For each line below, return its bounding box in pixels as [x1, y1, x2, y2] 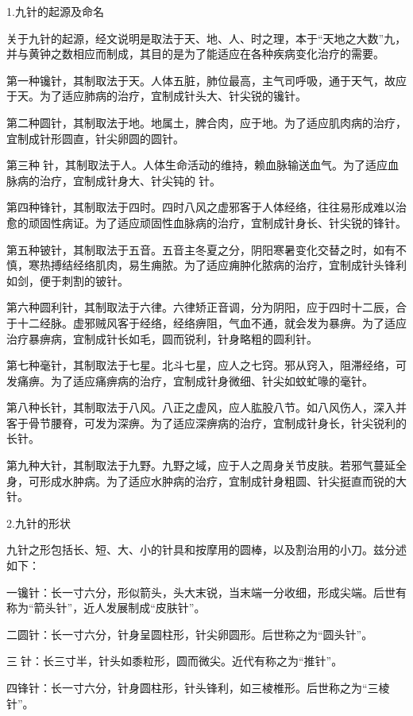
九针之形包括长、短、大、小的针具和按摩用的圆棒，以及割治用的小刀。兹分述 [6, 541, 407, 558]
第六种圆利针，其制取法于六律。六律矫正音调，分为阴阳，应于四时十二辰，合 [6, 299, 407, 315]
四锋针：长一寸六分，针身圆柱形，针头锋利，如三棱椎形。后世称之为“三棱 [6, 679, 390, 695]
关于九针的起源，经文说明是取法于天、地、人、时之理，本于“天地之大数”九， [6, 29, 407, 46]
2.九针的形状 [6, 514, 71, 531]
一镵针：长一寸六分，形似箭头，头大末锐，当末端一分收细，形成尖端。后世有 [6, 583, 407, 600]
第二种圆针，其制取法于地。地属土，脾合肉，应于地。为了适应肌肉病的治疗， [6, 114, 407, 130]
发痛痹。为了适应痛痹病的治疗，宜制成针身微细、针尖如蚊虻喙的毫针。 [6, 372, 373, 389]
